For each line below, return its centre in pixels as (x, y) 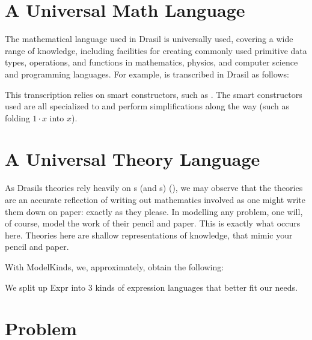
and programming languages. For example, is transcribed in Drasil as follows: (147, 74)
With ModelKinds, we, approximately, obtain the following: (115, 266)
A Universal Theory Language (133, 159)
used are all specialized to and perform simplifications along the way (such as (147, 106)
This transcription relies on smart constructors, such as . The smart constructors (154, 94)
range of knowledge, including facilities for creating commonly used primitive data (156, 50)
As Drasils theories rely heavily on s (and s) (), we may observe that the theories (154, 188)
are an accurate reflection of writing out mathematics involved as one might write (155, 199)
